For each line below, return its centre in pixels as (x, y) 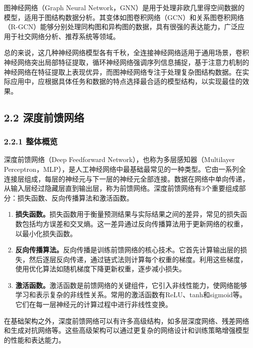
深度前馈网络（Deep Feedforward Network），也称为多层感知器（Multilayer (119, 159)
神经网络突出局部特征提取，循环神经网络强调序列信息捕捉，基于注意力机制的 (126, 62)
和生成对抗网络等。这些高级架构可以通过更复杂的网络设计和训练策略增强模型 (126, 330)
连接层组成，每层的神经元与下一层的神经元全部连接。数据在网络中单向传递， (126, 178)
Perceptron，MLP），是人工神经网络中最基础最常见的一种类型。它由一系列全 (125, 169)
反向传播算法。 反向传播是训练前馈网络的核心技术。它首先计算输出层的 (128, 250)
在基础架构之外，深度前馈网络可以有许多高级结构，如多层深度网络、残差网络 (126, 320)
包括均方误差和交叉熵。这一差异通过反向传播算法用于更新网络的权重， (135, 223)
